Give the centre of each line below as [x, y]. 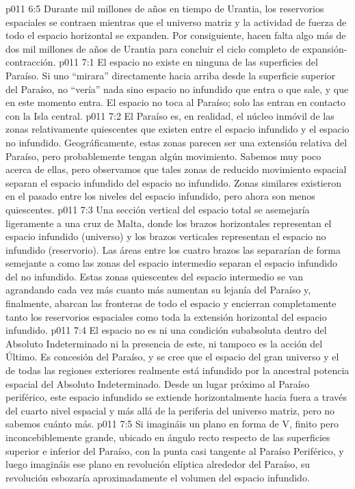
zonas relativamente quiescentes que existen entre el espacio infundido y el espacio [177, 129]
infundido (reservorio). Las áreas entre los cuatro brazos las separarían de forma [173, 249]
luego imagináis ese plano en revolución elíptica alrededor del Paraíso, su [158, 464]
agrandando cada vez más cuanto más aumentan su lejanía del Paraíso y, [158, 290]
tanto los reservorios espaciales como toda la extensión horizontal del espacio [166, 316]
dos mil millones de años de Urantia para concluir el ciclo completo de [153, 48]
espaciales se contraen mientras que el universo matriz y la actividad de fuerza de [176, 22]
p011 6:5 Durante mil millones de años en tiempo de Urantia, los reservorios [165, 8]
